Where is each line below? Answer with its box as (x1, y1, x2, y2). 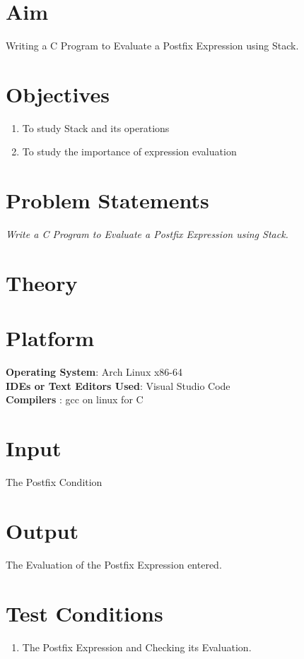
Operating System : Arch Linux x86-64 (6, 364, 183, 379)
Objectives (6, 79, 110, 108)
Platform (6, 323, 95, 352)
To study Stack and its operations (22, 120, 170, 135)
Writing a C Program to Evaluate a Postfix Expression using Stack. (6, 38, 299, 53)
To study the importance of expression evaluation (22, 144, 237, 159)
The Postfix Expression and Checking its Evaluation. (22, 639, 252, 654)
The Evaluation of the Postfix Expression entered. (6, 557, 222, 571)
